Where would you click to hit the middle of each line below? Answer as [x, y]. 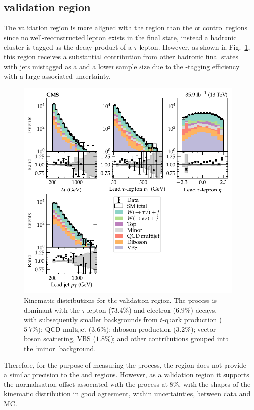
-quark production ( [192, 319]
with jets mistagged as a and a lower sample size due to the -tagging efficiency [122, 66]
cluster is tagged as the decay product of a [68, 47]
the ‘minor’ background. [60, 348]
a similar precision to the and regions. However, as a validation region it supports [127, 374]
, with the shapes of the [215, 384]
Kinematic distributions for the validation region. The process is [120, 300]
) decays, [204, 310]
